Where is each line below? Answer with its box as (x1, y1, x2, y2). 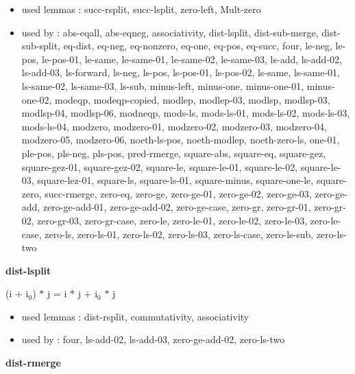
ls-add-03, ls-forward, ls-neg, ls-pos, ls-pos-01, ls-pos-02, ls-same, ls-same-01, (21, 65, 340, 80)
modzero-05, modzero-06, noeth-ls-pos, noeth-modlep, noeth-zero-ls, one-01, (21, 132, 340, 147)
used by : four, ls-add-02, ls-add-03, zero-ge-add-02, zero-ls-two (21, 332, 285, 347)
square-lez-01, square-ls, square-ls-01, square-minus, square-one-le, (37, 173, 314, 187)
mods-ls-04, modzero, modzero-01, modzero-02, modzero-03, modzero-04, (21, 119, 327, 133)
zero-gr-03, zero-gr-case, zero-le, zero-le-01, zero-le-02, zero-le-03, (37, 213, 308, 227)
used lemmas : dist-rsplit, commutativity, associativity (21, 309, 249, 323)
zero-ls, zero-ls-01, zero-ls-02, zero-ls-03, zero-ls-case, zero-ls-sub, (45, 226, 314, 241)
